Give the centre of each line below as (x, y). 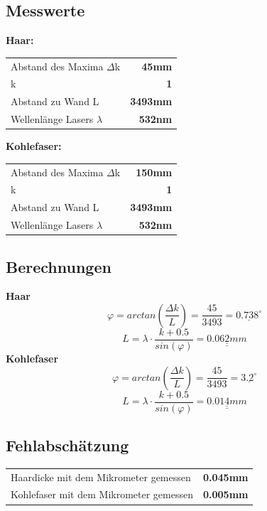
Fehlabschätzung (67, 445)
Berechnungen (59, 266)
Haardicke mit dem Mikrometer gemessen (101, 477)
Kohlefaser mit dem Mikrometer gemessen (102, 494)
